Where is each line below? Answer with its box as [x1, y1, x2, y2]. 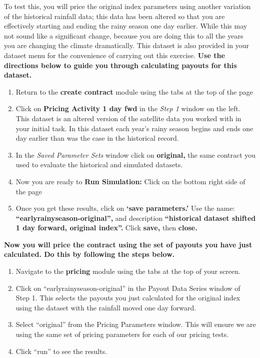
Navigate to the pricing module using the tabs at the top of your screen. [15, 266, 240, 276]
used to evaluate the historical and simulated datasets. [15, 159, 183, 170]
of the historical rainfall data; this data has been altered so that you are [4, 11, 225, 21]
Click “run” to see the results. [15, 345, 107, 356]
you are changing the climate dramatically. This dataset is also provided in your [4, 40, 249, 51]
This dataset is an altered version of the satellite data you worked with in [15, 113, 241, 123]
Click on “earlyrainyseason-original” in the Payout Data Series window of [15, 282, 240, 293]
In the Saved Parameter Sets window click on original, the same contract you [15, 149, 256, 160]
